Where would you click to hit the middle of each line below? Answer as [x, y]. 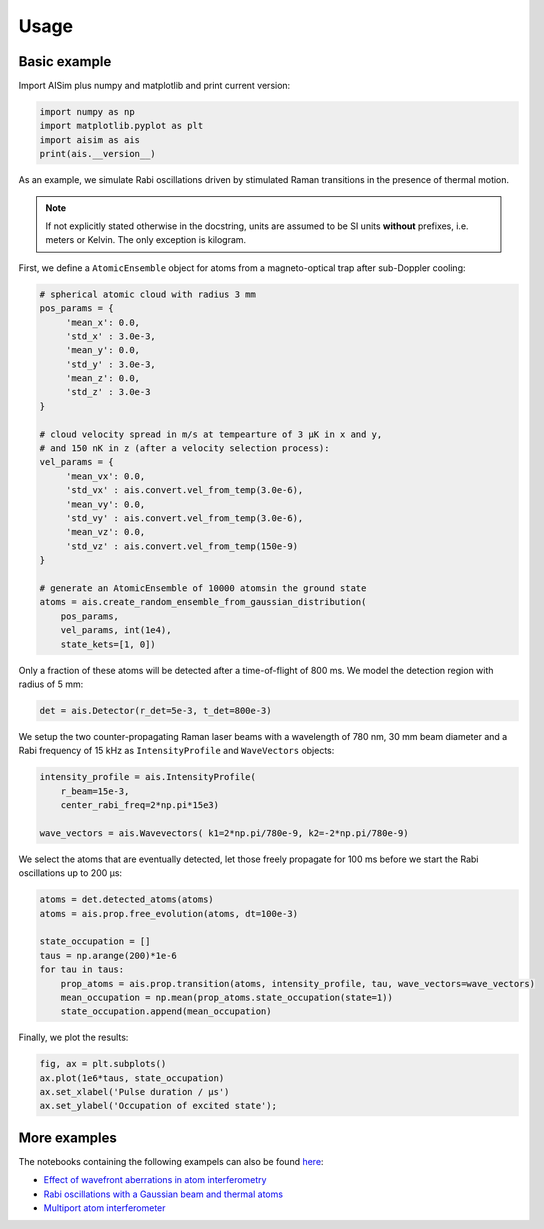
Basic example [65, 61]
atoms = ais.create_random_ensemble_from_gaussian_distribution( [203, 602]
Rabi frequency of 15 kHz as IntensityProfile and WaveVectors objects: [176, 751]
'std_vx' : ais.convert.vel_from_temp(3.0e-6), [184, 490]
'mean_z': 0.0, [102, 378]
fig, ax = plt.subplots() [103, 1064]
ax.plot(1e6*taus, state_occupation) [132, 1078]
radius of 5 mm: [51, 684]
